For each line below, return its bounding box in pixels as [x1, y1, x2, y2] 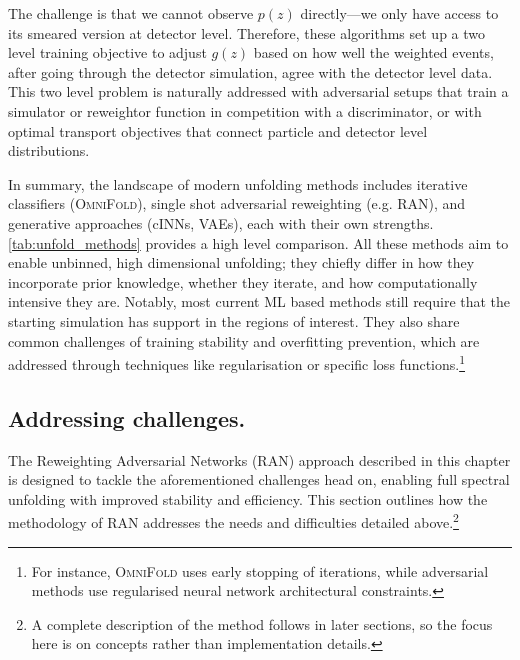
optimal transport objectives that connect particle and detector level [8, 120, 428, 141]
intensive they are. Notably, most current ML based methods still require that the [8, 291, 511, 312]
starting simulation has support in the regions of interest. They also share [8, 310, 460, 331]
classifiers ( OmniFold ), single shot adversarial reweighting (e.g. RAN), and [8, 193, 466, 214]
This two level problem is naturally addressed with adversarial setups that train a [8, 81, 509, 102]
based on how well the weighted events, [253, 42, 494, 63]
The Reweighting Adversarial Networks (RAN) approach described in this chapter [8, 449, 511, 470]
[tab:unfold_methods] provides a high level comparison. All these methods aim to [8, 232, 509, 253]
